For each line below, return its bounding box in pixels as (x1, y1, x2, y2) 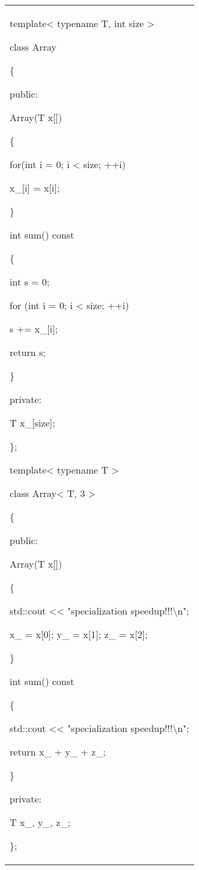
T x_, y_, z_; (10, 815, 70, 829)
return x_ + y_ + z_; (10, 745, 106, 759)
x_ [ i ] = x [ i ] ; (10, 181, 60, 195)
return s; (10, 345, 46, 359)
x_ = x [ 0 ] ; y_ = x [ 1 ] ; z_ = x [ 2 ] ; (10, 627, 148, 641)
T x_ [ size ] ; (10, 416, 55, 430)
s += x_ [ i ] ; (10, 322, 58, 336)
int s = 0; (10, 275, 50, 289)
